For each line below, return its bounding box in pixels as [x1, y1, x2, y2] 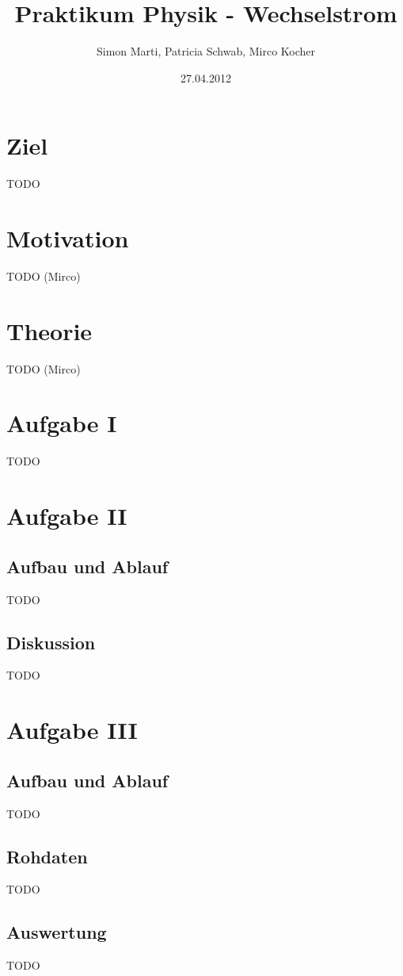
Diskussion [6, 630, 96, 654]
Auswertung [6, 920, 107, 944]
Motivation [6, 222, 129, 255]
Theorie [6, 314, 93, 346]
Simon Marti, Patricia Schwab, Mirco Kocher [96, 43, 316, 59]
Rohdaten [6, 844, 88, 868]
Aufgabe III [6, 714, 138, 746]
